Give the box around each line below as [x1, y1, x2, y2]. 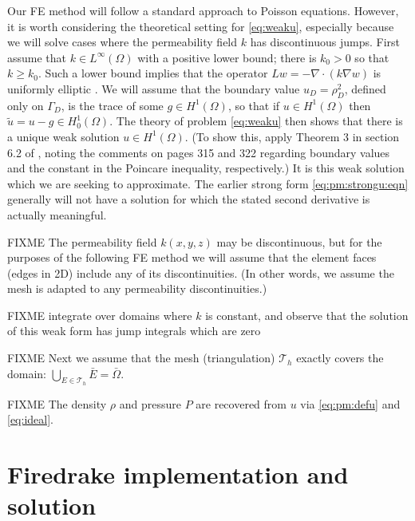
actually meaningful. [7, 206, 107, 223]
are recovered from [196, 395, 287, 412]
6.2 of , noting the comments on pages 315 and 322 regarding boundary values [7, 144, 390, 160]
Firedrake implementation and [7, 458, 349, 491]
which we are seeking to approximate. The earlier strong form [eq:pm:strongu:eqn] [7, 175, 409, 191]
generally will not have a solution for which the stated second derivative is [7, 191, 370, 207]
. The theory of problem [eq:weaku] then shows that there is [109, 112, 403, 129]
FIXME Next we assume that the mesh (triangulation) [7, 349, 275, 366]
